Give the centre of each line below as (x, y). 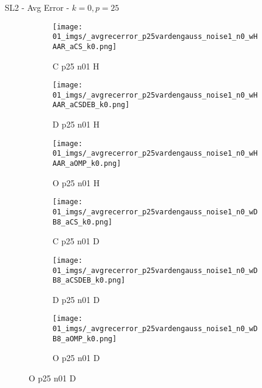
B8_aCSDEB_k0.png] (89, 281)
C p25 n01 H (76, 66)
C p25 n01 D (76, 241)
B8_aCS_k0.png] (83, 222)
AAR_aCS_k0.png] (85, 46)
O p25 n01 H (76, 182)
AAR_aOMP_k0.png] (87, 164)
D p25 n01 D (76, 299)
